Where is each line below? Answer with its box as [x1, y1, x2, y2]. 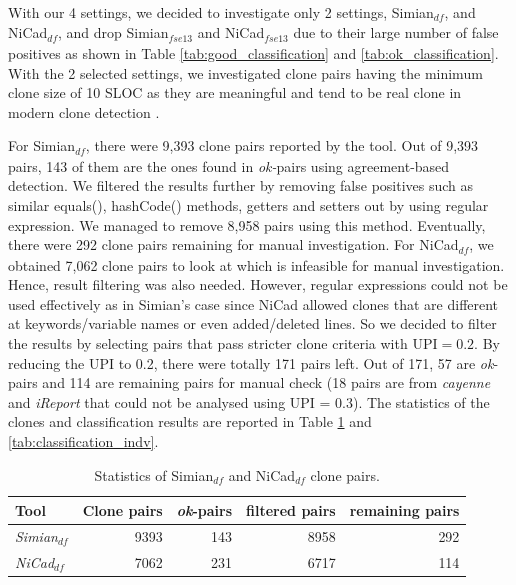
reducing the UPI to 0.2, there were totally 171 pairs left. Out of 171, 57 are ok [8, 352, 494, 373]
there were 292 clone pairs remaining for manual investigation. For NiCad [8, 234, 459, 255]
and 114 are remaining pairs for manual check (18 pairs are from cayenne [42, 372, 491, 393]
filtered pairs [246, 499, 336, 520]
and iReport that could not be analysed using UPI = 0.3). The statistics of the [8, 391, 490, 412]
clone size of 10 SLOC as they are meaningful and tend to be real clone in [8, 82, 462, 103]
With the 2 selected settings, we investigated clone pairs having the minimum [8, 62, 483, 83]
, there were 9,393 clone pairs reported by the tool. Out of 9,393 [85, 135, 479, 156]
